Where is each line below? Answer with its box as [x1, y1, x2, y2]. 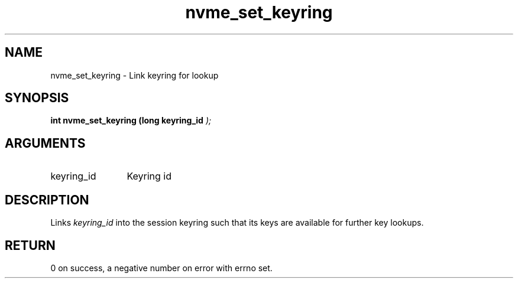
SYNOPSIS [5, 90, 69, 106]
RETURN [5, 238, 56, 253]
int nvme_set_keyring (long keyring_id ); [50, 115, 212, 126]
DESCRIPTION [5, 192, 89, 207]
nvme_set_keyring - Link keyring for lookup [50, 70, 219, 80]
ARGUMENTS [5, 135, 86, 151]
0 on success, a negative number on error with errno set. [50, 262, 273, 273]
